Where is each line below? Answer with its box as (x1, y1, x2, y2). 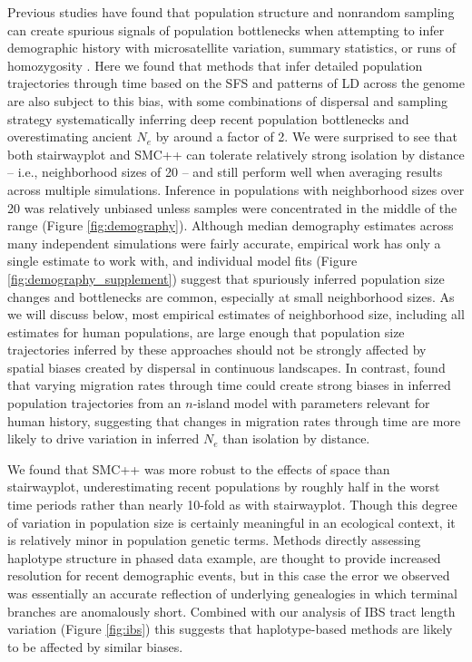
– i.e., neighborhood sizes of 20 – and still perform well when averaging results (7, 162, 443, 181)
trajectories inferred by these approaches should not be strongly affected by (7, 340, 427, 359)
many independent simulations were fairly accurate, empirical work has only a (7, 233, 441, 252)
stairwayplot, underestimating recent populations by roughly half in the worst (7, 477, 440, 496)
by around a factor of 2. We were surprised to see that (155, 127, 457, 146)
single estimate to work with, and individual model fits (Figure (7, 251, 358, 270)
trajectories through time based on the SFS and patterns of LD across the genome (7, 73, 465, 92)
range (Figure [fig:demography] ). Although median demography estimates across (7, 216, 454, 235)
